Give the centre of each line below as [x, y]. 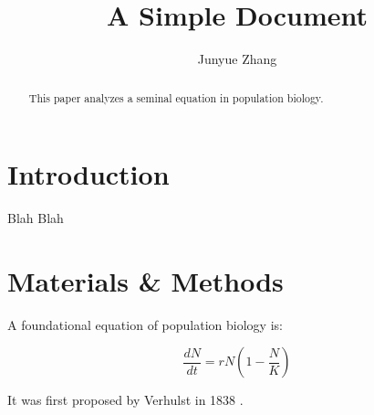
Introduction [88, 174]
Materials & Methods [145, 280]
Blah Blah [36, 218]
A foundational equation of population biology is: [145, 324]
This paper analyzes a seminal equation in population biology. [176, 97]
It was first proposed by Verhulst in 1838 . [125, 400]
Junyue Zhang [237, 59]
